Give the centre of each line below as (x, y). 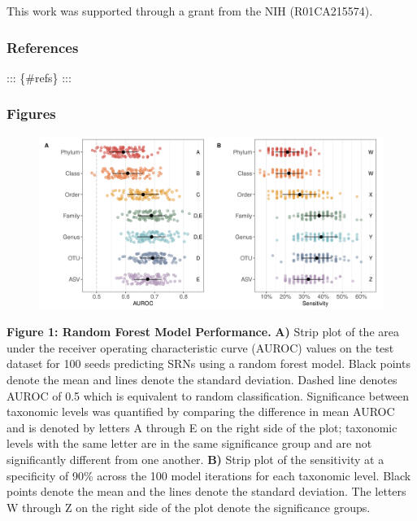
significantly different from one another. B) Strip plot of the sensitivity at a (195, 459)
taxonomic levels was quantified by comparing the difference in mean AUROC (201, 412)
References (43, 47)
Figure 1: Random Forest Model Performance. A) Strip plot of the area (203, 332)
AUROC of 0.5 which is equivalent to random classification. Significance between (208, 395)
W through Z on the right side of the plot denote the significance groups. (189, 507)
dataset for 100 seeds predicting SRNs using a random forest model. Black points (208, 363)
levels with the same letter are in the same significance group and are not (189, 443)
